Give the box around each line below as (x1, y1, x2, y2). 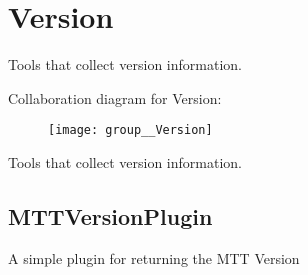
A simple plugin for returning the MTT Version (8, 247, 300, 268)
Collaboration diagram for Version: (8, 87, 222, 108)
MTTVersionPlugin (8, 200, 213, 231)
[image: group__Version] (48, 123, 213, 138)
